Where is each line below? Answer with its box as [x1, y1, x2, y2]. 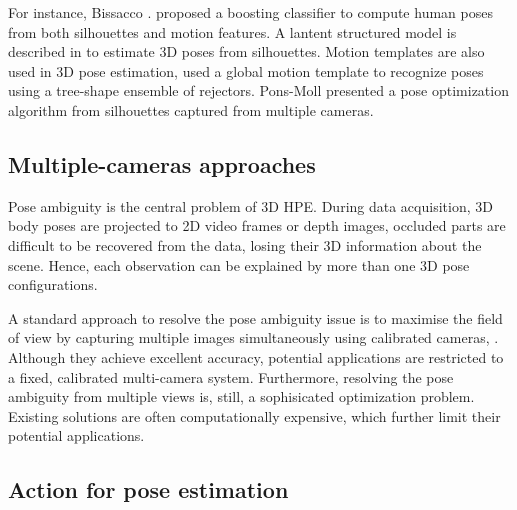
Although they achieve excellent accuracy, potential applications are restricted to [8, 346, 504, 367]
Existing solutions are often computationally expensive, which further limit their [8, 405, 501, 426]
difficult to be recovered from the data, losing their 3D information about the [8, 234, 482, 255]
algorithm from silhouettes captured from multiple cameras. [8, 99, 374, 120]
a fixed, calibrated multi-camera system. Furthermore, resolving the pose [8, 366, 454, 387]
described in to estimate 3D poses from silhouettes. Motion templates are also [8, 41, 485, 62]
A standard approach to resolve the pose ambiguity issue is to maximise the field [8, 307, 503, 328]
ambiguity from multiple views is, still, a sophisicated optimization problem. [8, 386, 475, 407]
